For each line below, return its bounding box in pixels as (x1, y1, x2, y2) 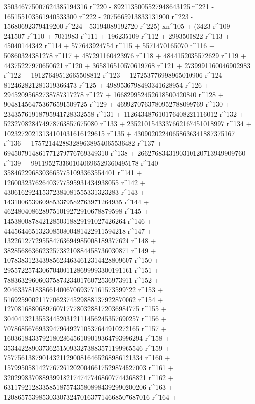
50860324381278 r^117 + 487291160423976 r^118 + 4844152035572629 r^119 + (4, 50, 246, 60)
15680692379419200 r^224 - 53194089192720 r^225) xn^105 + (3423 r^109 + (4, 21, 238, 31)
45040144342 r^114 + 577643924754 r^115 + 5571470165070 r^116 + (4, 40, 215, 51)
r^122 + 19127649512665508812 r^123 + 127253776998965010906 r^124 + (4, 70, 230, 80)
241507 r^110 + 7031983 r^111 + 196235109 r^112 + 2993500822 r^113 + (4, 30, 230, 41)
